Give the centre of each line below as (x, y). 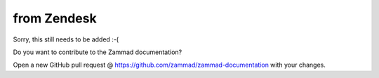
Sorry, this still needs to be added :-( (66, 39)
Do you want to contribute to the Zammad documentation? (98, 52)
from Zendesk (55, 18)
